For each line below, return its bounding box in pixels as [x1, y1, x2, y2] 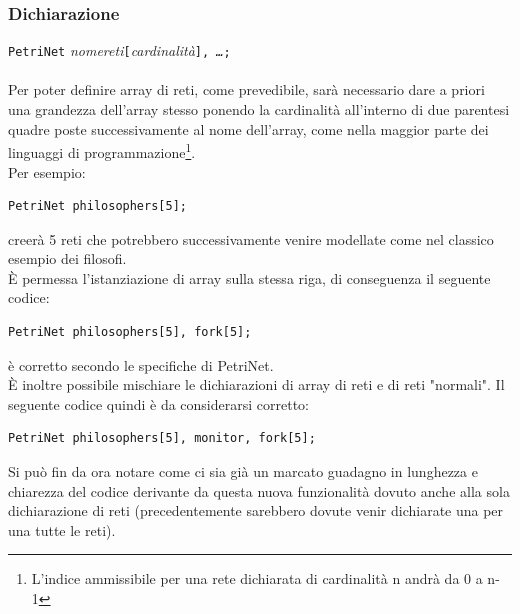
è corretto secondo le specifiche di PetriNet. [8, 354, 274, 375]
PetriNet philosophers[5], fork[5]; [8, 325, 252, 340]
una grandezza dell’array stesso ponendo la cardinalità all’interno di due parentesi [8, 99, 510, 120]
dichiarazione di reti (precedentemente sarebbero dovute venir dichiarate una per [8, 500, 504, 521]
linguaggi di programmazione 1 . [8, 139, 196, 162]
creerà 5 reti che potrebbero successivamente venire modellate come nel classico [8, 228, 494, 249]
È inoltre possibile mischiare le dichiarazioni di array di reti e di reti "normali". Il [8, 374, 505, 395]
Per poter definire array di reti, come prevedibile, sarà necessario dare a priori [8, 79, 485, 100]
